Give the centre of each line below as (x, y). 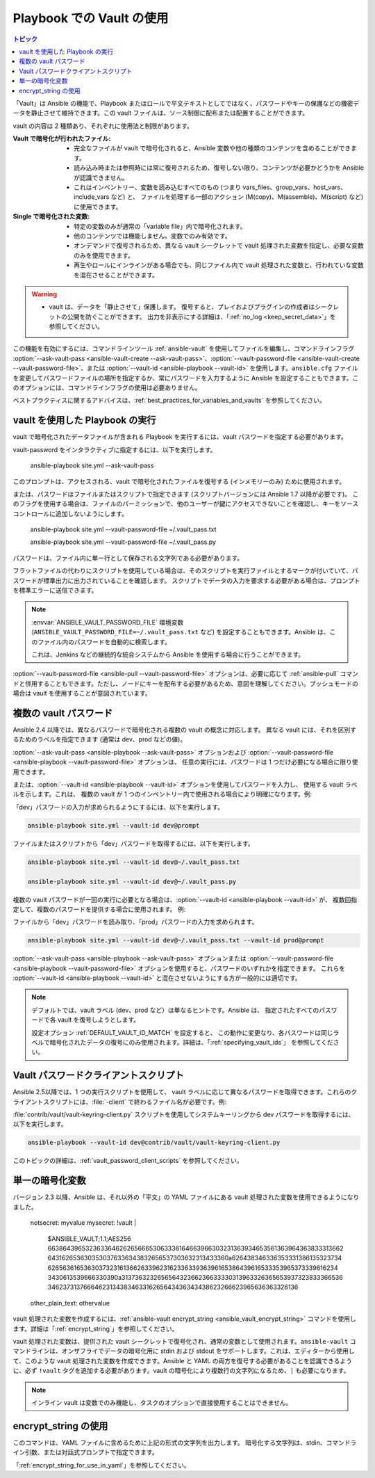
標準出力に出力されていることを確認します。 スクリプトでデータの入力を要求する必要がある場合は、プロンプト (201, 580)
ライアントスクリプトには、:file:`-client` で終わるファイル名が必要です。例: (120, 1102)
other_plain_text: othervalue (70, 1303)
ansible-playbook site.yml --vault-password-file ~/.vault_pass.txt (123, 529)
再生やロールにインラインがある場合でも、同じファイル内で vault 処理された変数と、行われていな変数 (219, 265)
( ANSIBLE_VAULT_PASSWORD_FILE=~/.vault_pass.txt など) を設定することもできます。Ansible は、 (181, 632)
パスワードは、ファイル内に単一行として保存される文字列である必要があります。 (128, 558)
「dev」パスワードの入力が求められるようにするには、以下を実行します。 (118, 807)
